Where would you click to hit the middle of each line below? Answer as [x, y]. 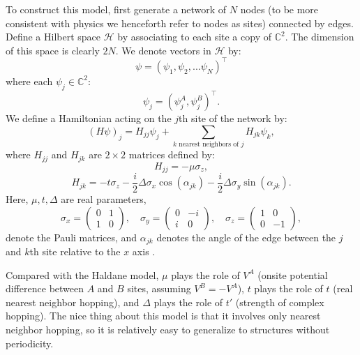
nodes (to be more [279, 9]
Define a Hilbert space [53, 37]
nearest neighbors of [209, 145]
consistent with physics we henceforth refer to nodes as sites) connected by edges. [180, 23]
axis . [144, 251]
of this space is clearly [53, 50]
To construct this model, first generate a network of [116, 9]
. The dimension [320, 37]
